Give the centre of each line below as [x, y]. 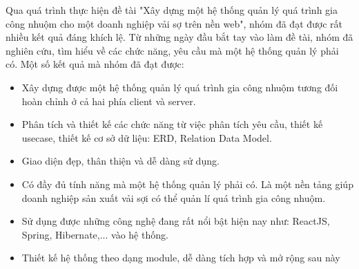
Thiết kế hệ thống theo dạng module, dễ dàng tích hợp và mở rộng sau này [181, 258]
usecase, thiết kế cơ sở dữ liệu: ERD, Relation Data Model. [147, 137]
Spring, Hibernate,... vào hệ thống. [95, 234]
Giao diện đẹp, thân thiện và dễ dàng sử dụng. [120, 161]
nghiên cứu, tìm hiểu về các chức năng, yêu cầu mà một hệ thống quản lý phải [172, 50]
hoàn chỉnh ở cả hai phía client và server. [109, 101]
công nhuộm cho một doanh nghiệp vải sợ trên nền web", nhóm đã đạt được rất [174, 23]
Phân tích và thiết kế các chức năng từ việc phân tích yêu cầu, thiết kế [172, 124]
